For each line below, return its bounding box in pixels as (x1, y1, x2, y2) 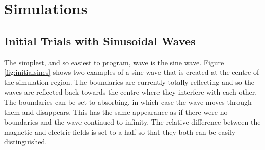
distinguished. (4, 136, 47, 147)
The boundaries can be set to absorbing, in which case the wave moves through (4, 96, 252, 107)
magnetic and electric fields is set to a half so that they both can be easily (4, 126, 236, 137)
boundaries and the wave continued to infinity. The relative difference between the (4, 116, 261, 127)
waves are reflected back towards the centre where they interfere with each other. (4, 86, 257, 97)
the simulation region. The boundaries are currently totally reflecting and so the (4, 76, 254, 87)
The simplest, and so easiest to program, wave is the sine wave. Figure (4, 56, 224, 67)
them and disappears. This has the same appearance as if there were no (4, 106, 228, 117)
